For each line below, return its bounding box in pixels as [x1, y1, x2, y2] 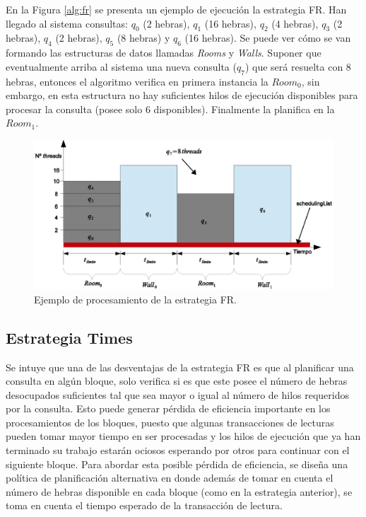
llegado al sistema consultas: [6, 16, 128, 30]
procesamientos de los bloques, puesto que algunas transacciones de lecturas [6, 414, 334, 429]
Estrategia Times [6, 326, 133, 348]
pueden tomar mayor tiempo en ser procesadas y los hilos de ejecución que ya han [6, 429, 361, 443]
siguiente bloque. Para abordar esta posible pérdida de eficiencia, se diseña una [6, 456, 348, 471]
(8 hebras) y [117, 30, 170, 45]
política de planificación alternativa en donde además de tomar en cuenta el [6, 470, 333, 485]
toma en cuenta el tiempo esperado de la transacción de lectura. [6, 498, 283, 513]
